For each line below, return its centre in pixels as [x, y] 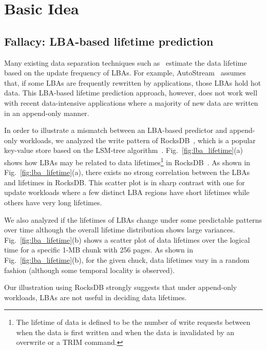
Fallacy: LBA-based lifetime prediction [109, 41]
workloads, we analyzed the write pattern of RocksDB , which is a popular [138, 140]
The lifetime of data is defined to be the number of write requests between [133, 322]
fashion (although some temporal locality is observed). [90, 270]
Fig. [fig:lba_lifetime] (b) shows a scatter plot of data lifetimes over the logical [127, 239]
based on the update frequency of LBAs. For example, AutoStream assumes [125, 73]
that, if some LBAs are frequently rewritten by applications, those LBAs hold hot [133, 82]
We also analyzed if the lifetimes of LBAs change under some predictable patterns [133, 219]
